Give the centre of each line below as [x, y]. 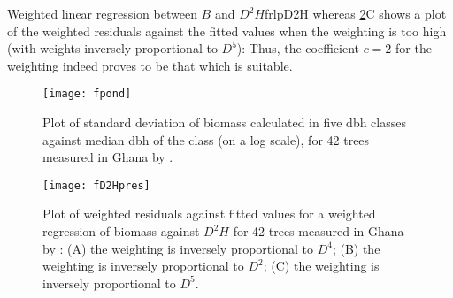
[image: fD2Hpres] [96, 185]
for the [414, 48]
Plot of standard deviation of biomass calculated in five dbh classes [224, 122]
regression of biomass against [121, 231]
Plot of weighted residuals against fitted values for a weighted [209, 214]
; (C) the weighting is [321, 266]
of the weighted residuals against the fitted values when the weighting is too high [227, 31]
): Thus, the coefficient [298, 48]
